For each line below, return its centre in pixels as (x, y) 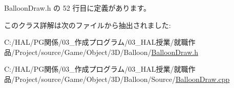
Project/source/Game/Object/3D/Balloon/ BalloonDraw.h (106, 52)
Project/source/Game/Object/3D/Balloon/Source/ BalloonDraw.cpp (122, 79)
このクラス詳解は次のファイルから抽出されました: (88, 25)
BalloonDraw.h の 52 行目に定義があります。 (78, 8)
